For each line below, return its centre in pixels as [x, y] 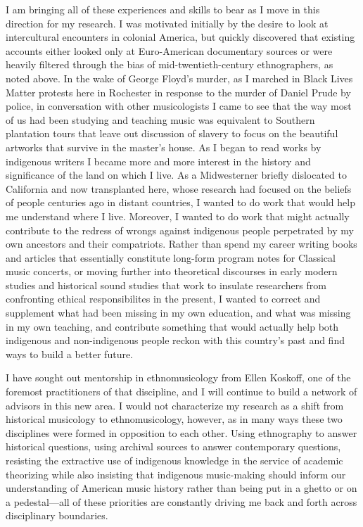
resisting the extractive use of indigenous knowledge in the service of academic [174, 460]
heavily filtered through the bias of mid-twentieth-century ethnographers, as [170, 64]
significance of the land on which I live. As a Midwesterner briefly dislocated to [176, 175]
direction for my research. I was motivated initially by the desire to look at [167, 23]
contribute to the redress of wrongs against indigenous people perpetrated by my [180, 230]
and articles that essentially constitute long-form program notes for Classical [171, 257]
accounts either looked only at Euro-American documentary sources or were [169, 50]
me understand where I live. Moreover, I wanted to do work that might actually [178, 216]
